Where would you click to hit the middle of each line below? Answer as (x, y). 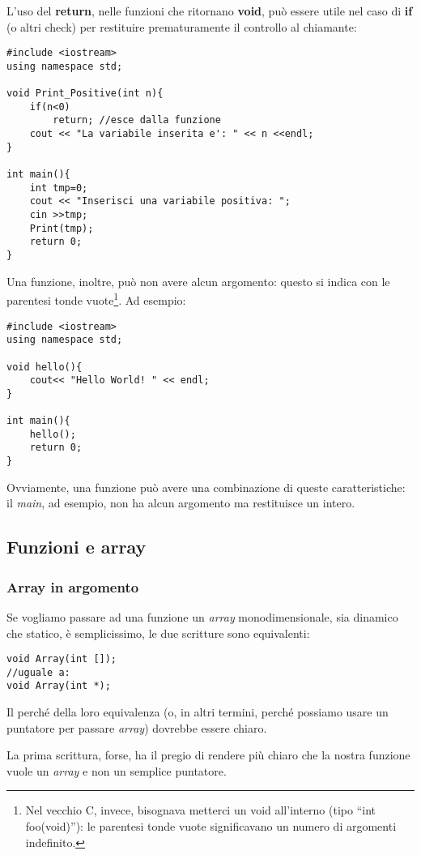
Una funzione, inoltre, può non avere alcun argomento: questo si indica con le (198, 281)
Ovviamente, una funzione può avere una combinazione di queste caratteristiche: (206, 487)
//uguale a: (38, 672)
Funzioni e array (77, 547)
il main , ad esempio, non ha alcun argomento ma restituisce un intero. (181, 503)
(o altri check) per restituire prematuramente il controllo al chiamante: (182, 26)
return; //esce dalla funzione (137, 120)
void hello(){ (45, 367)
